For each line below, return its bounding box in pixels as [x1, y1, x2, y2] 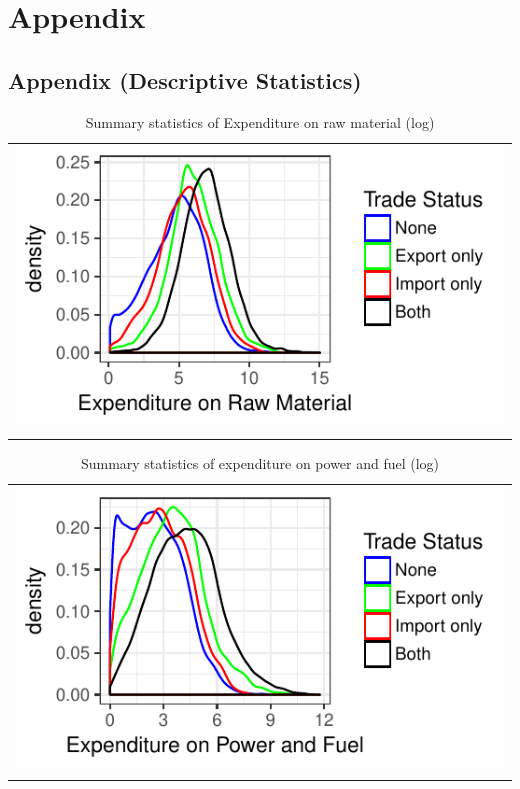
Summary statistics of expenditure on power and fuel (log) [80, 452, 440, 473]
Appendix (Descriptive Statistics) [8, 64, 362, 95]
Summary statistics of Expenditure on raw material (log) [85, 111, 435, 132]
